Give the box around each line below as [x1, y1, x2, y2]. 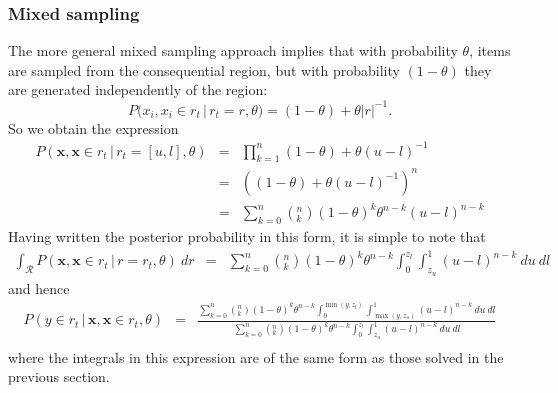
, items [469, 40, 511, 61]
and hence [8, 277, 70, 298]
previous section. [8, 366, 110, 387]
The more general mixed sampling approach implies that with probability [8, 40, 458, 61]
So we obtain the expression [8, 117, 179, 138]
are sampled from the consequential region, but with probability [8, 59, 400, 80]
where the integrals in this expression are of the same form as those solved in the [8, 346, 504, 367]
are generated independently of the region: [8, 79, 268, 100]
